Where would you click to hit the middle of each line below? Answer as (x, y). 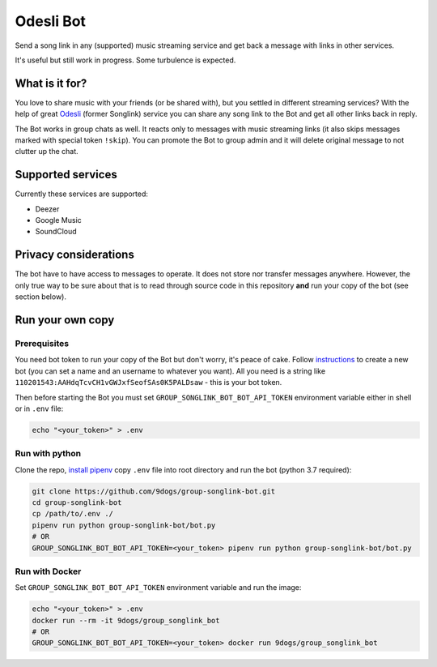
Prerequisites (42, 343)
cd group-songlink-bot (77, 502)
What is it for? (51, 83)
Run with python (48, 454)
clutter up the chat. (47, 152)
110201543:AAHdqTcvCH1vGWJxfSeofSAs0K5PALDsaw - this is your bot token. (148, 383)
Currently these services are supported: (82, 194)
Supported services (66, 175)
